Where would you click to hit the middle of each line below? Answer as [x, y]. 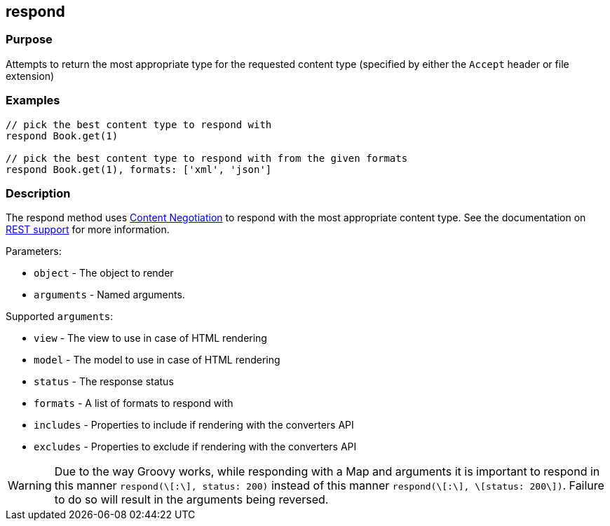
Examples [33, 101]
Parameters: [34, 251]
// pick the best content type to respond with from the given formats [207, 158]
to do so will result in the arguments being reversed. [191, 500]
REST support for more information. [88, 230]
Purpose [29, 40]
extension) [30, 76]
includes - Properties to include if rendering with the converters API [194, 425]
